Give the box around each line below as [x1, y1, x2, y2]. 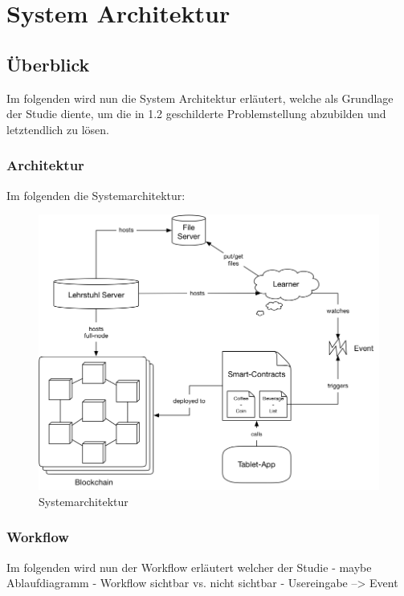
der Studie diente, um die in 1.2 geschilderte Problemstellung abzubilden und [6, 105, 386, 122]
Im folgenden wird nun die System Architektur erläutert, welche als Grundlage [6, 89, 394, 106]
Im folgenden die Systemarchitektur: [6, 186, 186, 203]
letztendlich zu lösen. [6, 120, 110, 137]
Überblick [6, 51, 90, 76]
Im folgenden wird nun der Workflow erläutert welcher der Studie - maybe [6, 558, 372, 575]
